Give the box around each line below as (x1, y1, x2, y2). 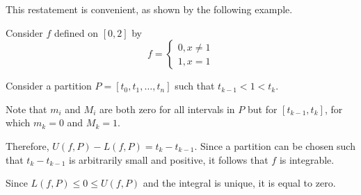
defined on (54, 25, 99, 40)
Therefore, (6, 138, 49, 153)
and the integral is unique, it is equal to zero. (143, 176, 336, 190)
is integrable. (279, 152, 335, 167)
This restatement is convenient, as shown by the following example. (6, 2, 293, 16)
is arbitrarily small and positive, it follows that (69, 152, 268, 167)
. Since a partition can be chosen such (194, 138, 355, 153)
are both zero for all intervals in (99, 101, 235, 116)
